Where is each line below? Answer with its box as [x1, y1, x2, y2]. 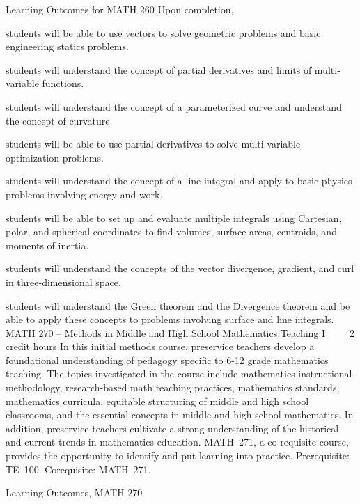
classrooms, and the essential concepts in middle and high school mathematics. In [6, 407, 354, 422]
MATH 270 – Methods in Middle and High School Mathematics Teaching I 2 [6, 325, 355, 340]
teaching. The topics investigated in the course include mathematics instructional [6, 366, 352, 381]
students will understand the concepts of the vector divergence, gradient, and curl [6, 261, 354, 276]
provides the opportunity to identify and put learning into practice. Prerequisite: [6, 448, 350, 463]
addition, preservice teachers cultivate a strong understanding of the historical [6, 420, 339, 435]
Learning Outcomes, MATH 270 [6, 485, 143, 500]
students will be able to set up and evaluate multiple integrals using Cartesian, [6, 210, 342, 225]
